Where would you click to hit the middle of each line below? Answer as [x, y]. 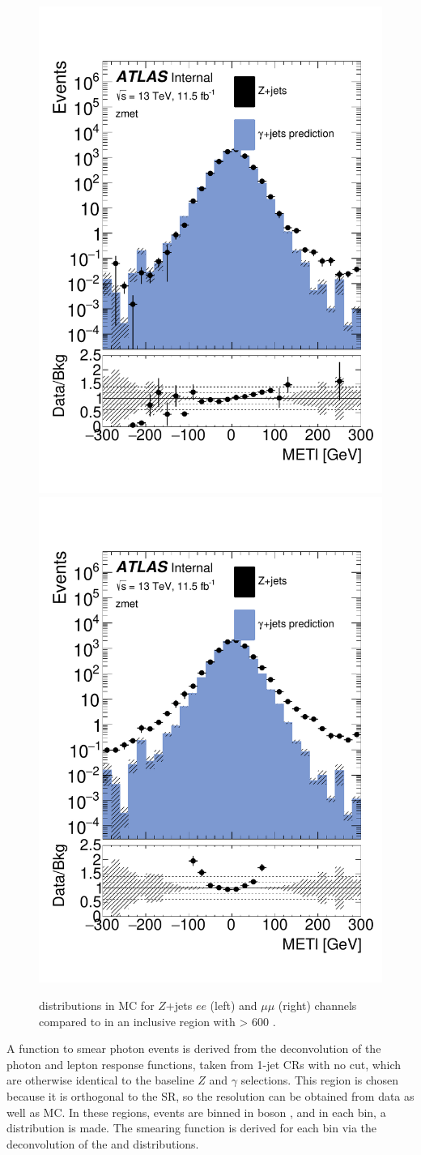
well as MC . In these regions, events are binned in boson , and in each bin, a [196, 1112]
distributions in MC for [97, 1005]
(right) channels [317, 1005]
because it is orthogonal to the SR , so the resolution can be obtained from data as [210, 1096]
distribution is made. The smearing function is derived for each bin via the [192, 1128]
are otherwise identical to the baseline [100, 1080]
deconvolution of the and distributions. [103, 1143]
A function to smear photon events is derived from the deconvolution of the [194, 1048]
